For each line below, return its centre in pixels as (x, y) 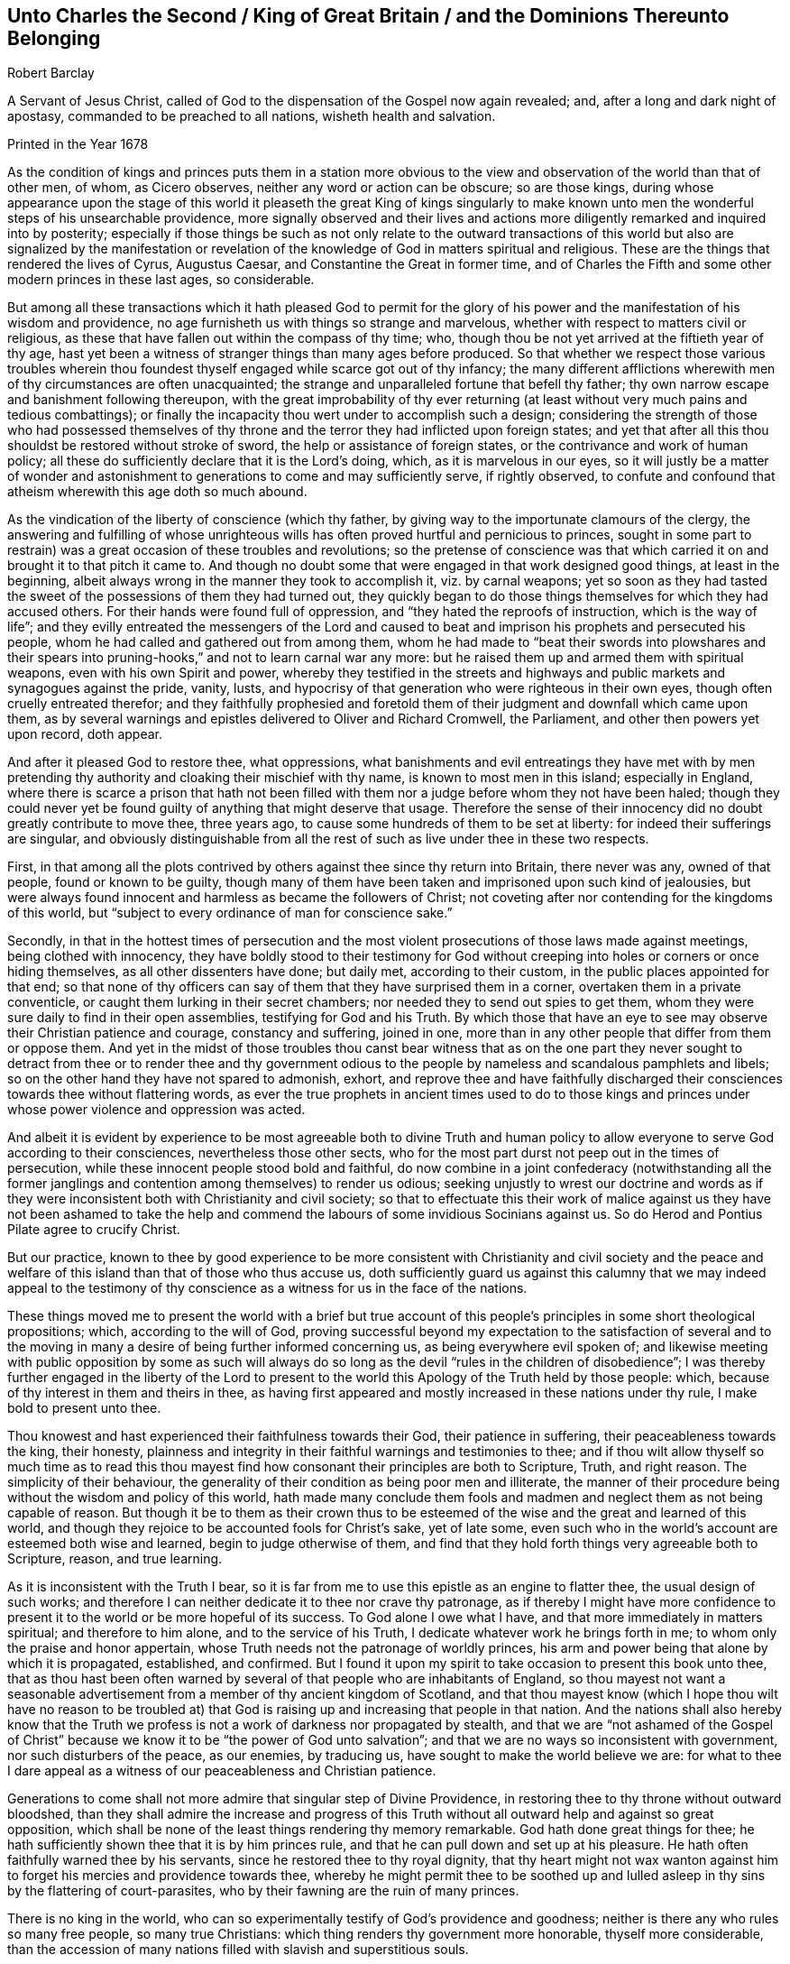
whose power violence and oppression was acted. (156, 1110)
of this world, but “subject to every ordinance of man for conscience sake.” (230, 913)
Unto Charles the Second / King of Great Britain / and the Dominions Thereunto (368, 16)
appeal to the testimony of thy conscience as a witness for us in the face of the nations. (267, 1288)
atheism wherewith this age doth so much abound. (157, 492)
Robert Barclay (51, 73)
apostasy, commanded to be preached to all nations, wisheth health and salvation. (252, 116)
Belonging (54, 38)
